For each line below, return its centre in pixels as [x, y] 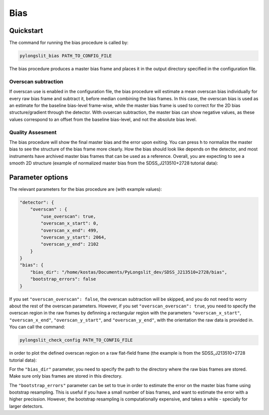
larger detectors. [26, 406]
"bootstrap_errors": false [63, 279]
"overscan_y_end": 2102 [70, 244]
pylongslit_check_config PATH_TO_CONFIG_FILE [76, 340]
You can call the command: [37, 327]
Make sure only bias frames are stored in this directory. [66, 376]
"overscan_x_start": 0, [70, 223]
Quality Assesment [33, 132]
